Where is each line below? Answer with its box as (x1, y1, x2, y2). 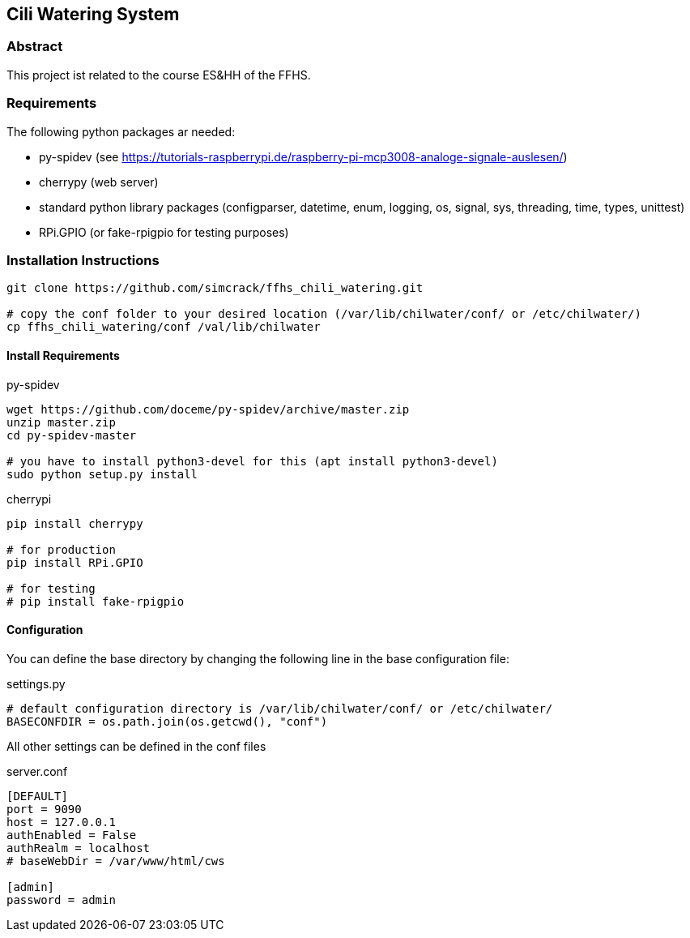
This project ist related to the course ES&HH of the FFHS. (6, 67, 311, 82)
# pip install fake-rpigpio (6, 594, 185, 608)
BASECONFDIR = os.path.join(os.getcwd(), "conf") (6, 714, 328, 728)
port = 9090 (6, 802, 82, 816)
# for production (6, 542, 116, 556)
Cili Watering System (6, 4, 180, 24)
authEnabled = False (6, 828, 137, 842)
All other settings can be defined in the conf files (6, 739, 266, 753)
